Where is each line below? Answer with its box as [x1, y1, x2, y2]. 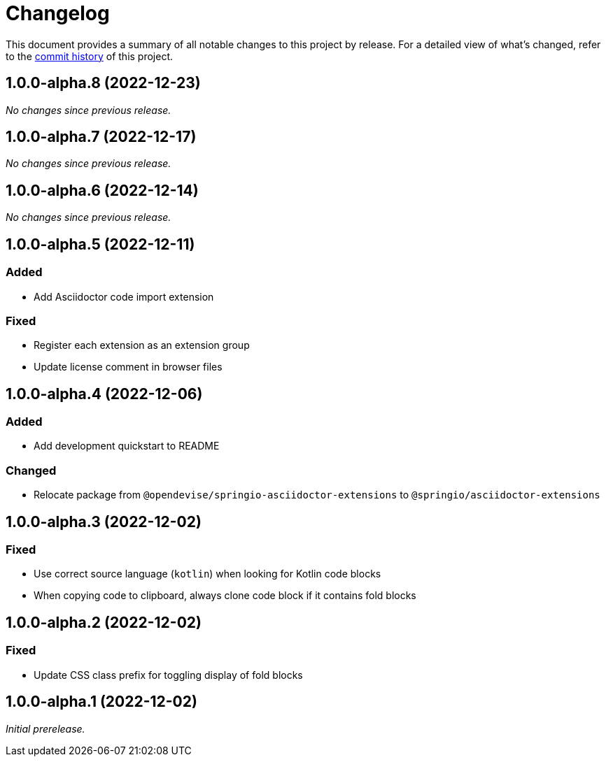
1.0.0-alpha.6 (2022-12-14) [6, 181, 199, 199]
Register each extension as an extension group [34, 339, 250, 352]
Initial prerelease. [6, 722, 85, 735]
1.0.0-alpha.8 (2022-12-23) [6, 74, 201, 92]
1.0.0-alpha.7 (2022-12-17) [6, 128, 197, 146]
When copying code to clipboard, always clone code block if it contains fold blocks [34, 589, 416, 602]
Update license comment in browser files [34, 361, 223, 373]
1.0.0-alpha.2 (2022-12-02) [6, 613, 202, 631]
